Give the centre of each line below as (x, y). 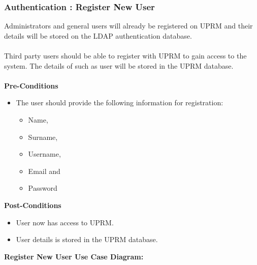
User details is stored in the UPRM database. (87, 239)
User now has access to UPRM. (65, 222)
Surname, (43, 137)
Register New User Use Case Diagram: (74, 256)
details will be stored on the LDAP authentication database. (98, 35)
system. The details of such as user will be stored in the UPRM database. (119, 65)
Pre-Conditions (31, 85)
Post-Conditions (33, 205)
